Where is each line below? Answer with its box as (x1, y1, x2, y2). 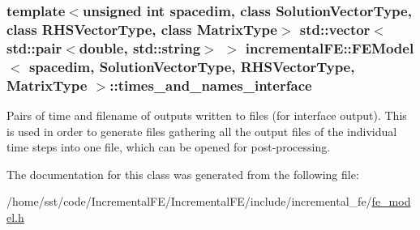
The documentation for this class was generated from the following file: (6, 165, 359, 182)
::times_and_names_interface (109, 75, 312, 95)
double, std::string (79, 37, 201, 57)
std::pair (6, 37, 62, 57)
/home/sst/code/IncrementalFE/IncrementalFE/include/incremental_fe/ (6, 193, 372, 210)
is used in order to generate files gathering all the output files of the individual (6, 122, 397, 139)
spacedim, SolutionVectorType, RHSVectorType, (28, 56, 355, 76)
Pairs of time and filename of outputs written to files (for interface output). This (6, 106, 407, 123)
